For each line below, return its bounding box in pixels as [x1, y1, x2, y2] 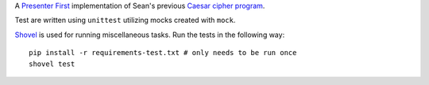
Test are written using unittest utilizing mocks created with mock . [14, 16, 236, 25]
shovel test [29, 59, 75, 68]
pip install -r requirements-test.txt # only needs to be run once [29, 48, 297, 57]
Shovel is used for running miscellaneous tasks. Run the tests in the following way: [14, 30, 285, 39]
